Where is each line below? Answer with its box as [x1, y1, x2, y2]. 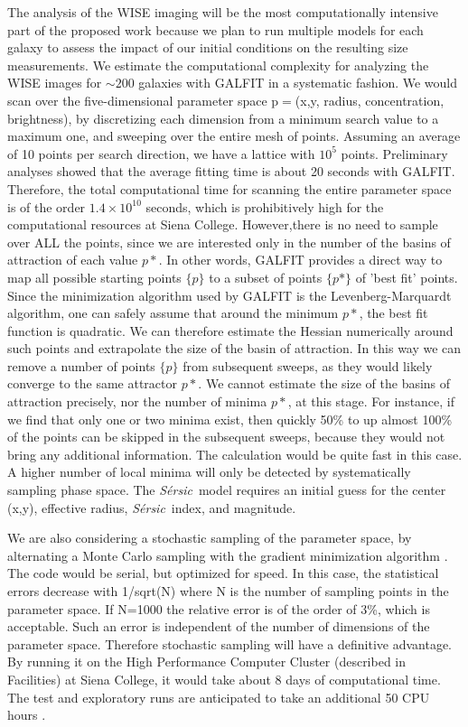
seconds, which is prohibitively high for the [145, 197, 384, 216]
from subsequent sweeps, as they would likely [183, 356, 433, 375]
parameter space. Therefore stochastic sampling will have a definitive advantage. [7, 634, 452, 653]
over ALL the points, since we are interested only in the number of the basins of [7, 232, 451, 251]
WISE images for [7, 73, 102, 92]
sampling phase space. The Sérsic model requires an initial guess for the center [7, 480, 446, 499]
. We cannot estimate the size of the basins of [198, 374, 451, 393]
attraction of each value [7, 250, 138, 269]
